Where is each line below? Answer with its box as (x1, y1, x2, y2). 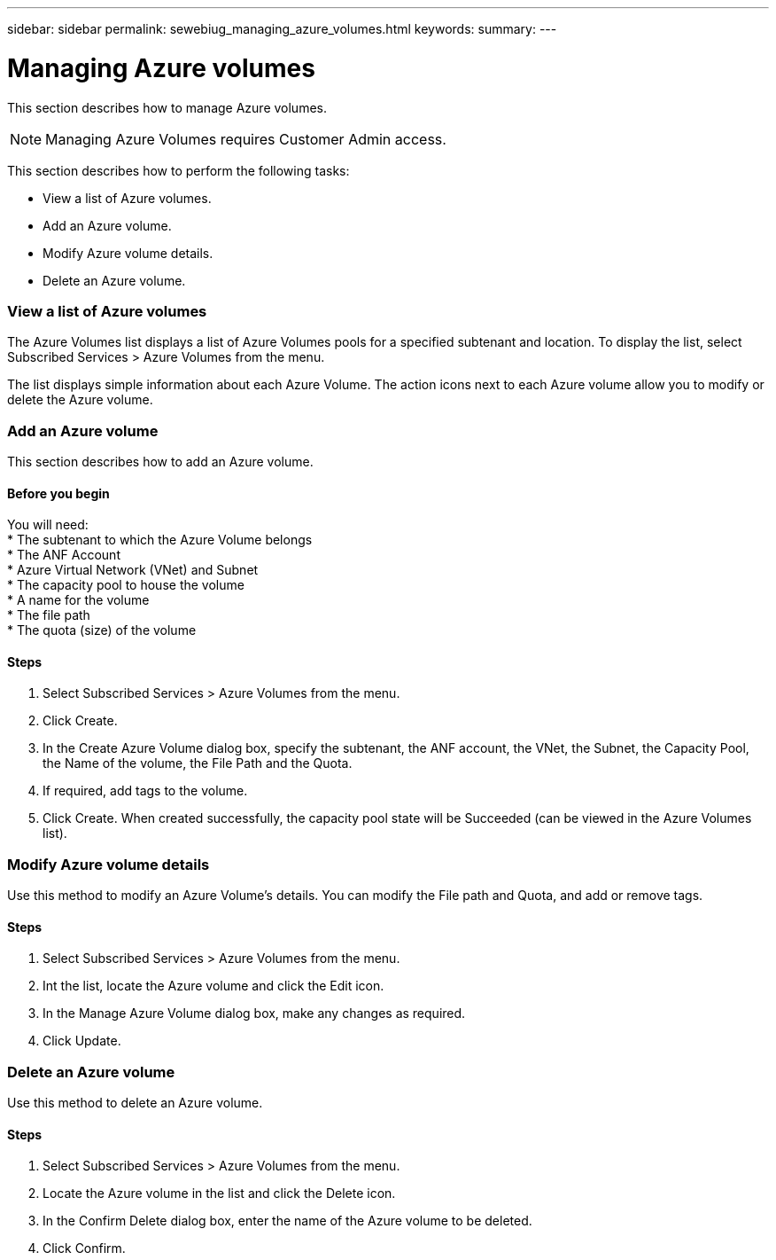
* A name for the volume (7, 592, 150, 608)
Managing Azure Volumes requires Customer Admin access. (45, 129, 446, 148)
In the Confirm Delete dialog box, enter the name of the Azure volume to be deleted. (43, 1213, 532, 1229)
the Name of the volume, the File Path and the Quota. (43, 755, 353, 771)
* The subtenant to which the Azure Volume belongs (7, 532, 313, 548)
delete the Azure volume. (7, 392, 153, 408)
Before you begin (7, 485, 110, 501)
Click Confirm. (43, 1240, 126, 1256)
